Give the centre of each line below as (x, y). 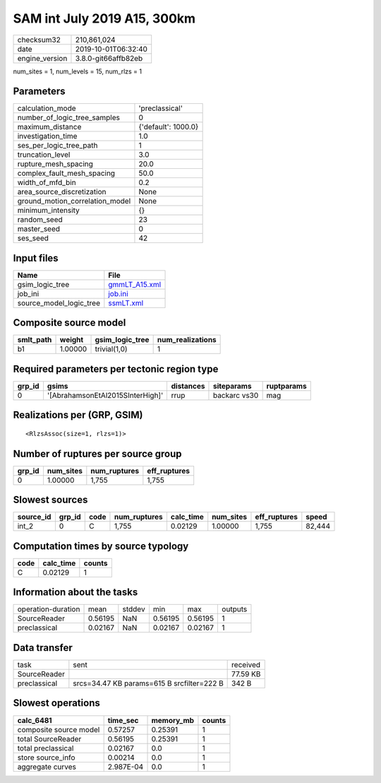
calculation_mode (47, 108)
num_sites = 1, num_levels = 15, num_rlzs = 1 (78, 71)
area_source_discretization (62, 192)
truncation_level (44, 155)
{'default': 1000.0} (169, 127)
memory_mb (173, 720)
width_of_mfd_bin (47, 182)
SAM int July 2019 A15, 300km (104, 18)
